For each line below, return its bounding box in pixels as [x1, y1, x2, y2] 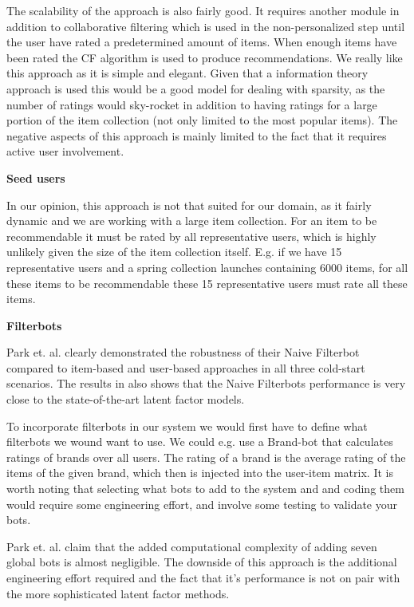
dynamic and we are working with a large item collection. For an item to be [6, 212, 377, 229]
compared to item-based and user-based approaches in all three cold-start [6, 359, 365, 376]
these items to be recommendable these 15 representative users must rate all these [6, 274, 408, 291]
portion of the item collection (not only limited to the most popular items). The [6, 112, 398, 128]
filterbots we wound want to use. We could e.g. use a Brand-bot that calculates [6, 433, 393, 450]
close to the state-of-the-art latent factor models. [6, 391, 245, 408]
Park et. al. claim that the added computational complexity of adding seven [6, 538, 377, 554]
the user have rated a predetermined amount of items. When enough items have [6, 34, 397, 50]
